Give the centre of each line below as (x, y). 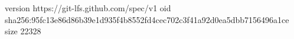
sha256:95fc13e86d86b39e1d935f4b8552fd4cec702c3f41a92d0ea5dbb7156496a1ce (147, 19)
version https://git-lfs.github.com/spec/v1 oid (88, 8)
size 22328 (23, 31)
